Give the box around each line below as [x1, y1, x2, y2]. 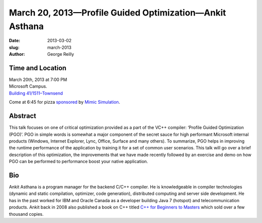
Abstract [9, 112, 36, 120]
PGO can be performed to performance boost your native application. [9, 159, 148, 164]
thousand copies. [9, 211, 44, 217]
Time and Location [9, 64, 66, 72]
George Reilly [47, 51, 74, 57]
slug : [9, 44, 19, 50]
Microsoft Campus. [9, 83, 48, 89]
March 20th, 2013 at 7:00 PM [9, 77, 67, 82]
